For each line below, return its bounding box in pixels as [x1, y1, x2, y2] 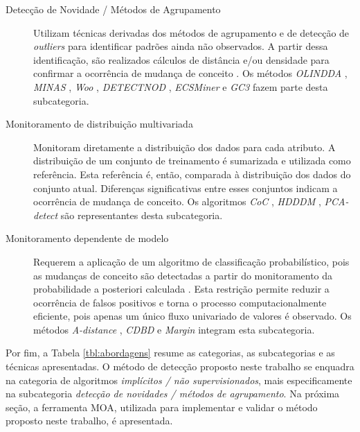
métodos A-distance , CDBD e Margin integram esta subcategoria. [33, 322, 315, 336]
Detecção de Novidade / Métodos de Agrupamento [6, 2, 221, 16]
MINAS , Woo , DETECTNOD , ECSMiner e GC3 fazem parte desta [33, 79, 328, 94]
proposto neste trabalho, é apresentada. [6, 413, 173, 428]
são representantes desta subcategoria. [60, 207, 223, 222]
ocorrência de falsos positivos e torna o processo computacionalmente [33, 295, 327, 309]
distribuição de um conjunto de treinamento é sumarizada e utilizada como [33, 153, 351, 168]
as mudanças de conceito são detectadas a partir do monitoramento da [33, 268, 333, 282]
